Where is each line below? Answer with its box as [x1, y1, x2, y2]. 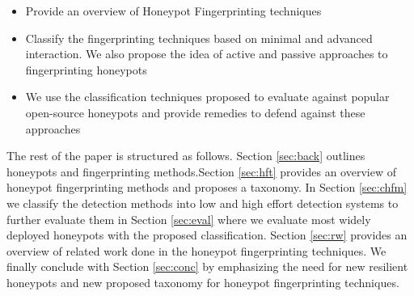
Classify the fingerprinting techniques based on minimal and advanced [25, 29, 373, 46]
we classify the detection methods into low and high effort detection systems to [6, 194, 399, 211]
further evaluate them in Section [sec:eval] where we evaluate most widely [6, 210, 371, 227]
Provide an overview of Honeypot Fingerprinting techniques [25, 2, 322, 19]
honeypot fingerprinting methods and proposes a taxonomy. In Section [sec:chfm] [6, 179, 408, 196]
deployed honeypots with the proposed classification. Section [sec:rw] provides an [6, 226, 408, 243]
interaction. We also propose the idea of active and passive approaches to [25, 45, 388, 62]
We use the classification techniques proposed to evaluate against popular [25, 88, 390, 105]
